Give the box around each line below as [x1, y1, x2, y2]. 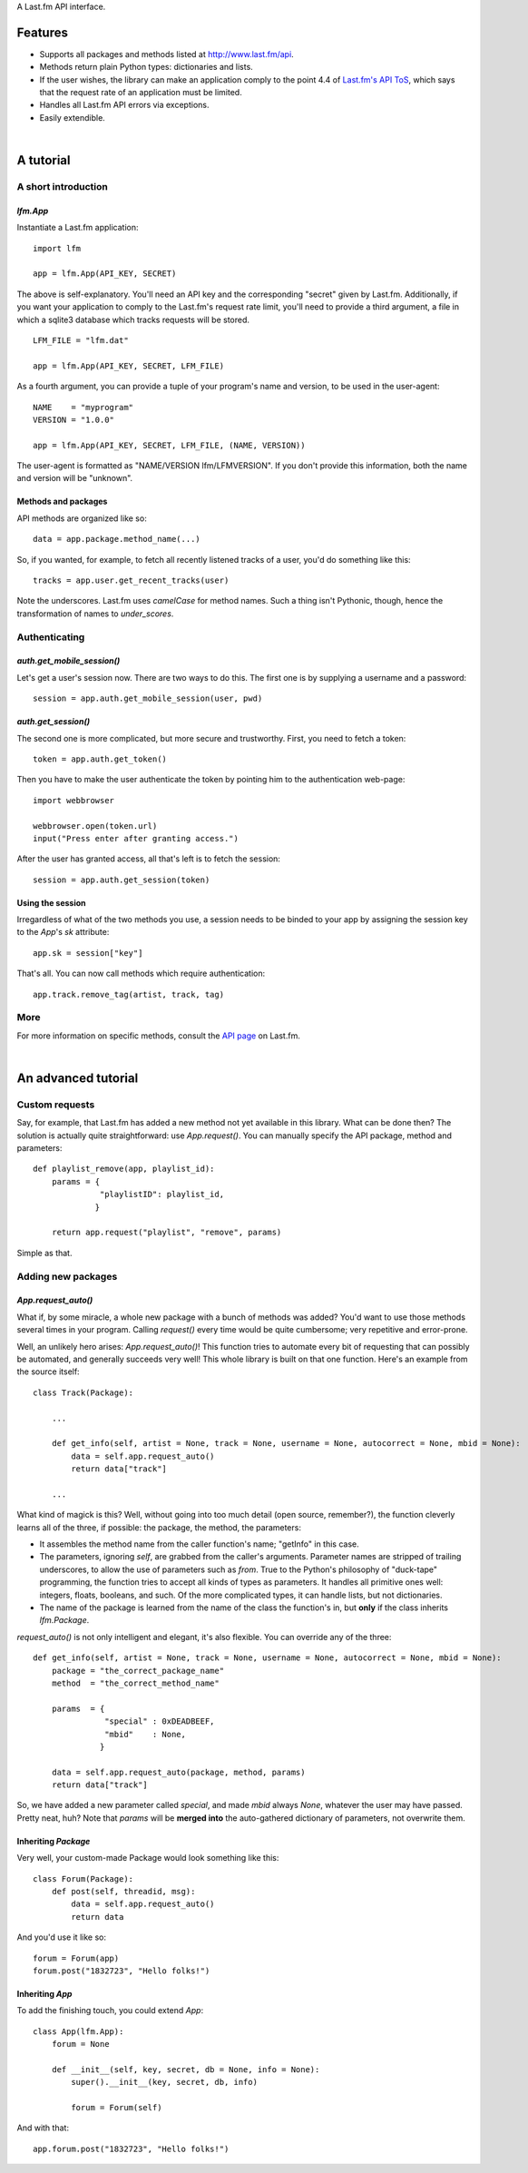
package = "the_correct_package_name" [51, 1666, 225, 1676]
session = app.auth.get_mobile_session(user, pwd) [33, 693, 263, 703]
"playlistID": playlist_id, [100, 1189, 225, 1200]
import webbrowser [33, 795, 115, 805]
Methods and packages [16, 496, 108, 507]
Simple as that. [16, 1247, 73, 1258]
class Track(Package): [33, 1387, 134, 1398]
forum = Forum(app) [33, 1952, 120, 1963]
